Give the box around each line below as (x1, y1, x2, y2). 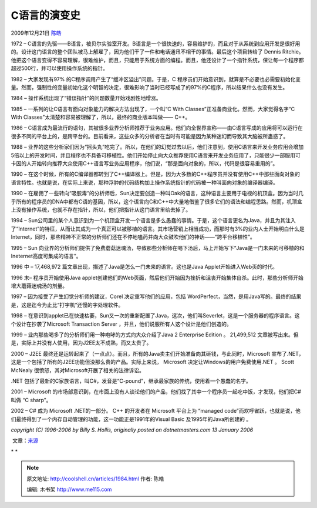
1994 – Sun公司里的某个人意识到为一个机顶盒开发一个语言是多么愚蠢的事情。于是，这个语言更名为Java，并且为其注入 (11, 217, 296, 224)
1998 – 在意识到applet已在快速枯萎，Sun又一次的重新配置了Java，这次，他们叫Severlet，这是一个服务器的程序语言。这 (11, 312, 300, 319)
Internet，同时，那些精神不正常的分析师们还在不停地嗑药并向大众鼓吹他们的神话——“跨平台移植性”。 (11, 233, 255, 240)
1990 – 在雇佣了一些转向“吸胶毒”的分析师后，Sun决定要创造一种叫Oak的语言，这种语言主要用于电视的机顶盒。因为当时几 (11, 190, 303, 197)
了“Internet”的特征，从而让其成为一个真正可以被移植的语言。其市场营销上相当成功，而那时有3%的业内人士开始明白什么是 (11, 225, 305, 232)
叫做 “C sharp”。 (11, 396, 52, 403)
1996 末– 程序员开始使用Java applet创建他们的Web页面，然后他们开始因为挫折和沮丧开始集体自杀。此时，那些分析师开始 (11, 274, 303, 281)
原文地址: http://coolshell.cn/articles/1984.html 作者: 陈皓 (26, 475, 164, 482)
